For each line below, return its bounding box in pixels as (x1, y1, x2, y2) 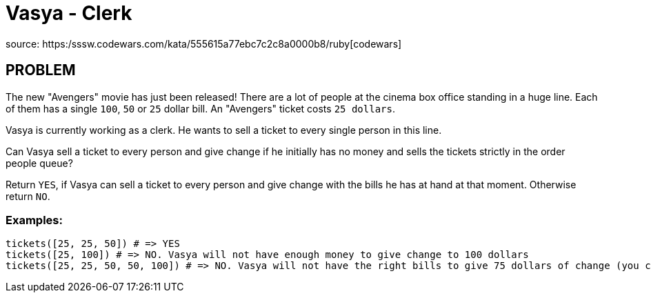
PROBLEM (6, 61, 76, 79)
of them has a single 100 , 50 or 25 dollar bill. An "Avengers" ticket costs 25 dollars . (6, 102, 395, 115)
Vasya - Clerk (6, 1, 132, 25)
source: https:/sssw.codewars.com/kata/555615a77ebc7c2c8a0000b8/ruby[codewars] (6, 37, 402, 50)
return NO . (6, 190, 50, 202)
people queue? (6, 157, 73, 169)
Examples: (6, 212, 63, 227)
